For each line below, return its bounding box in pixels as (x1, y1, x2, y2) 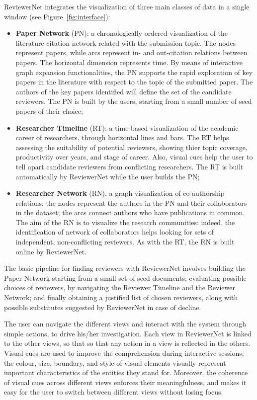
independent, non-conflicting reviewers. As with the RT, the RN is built (15, 237, 235, 247)
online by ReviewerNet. (15, 246, 86, 256)
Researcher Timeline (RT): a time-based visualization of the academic (15, 122, 239, 133)
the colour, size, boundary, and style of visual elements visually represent (4, 357, 226, 368)
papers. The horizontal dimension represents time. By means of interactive (15, 57, 243, 67)
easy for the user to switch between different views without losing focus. (4, 387, 223, 397)
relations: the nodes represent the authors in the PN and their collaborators (15, 197, 247, 208)
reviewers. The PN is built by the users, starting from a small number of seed (15, 96, 252, 106)
